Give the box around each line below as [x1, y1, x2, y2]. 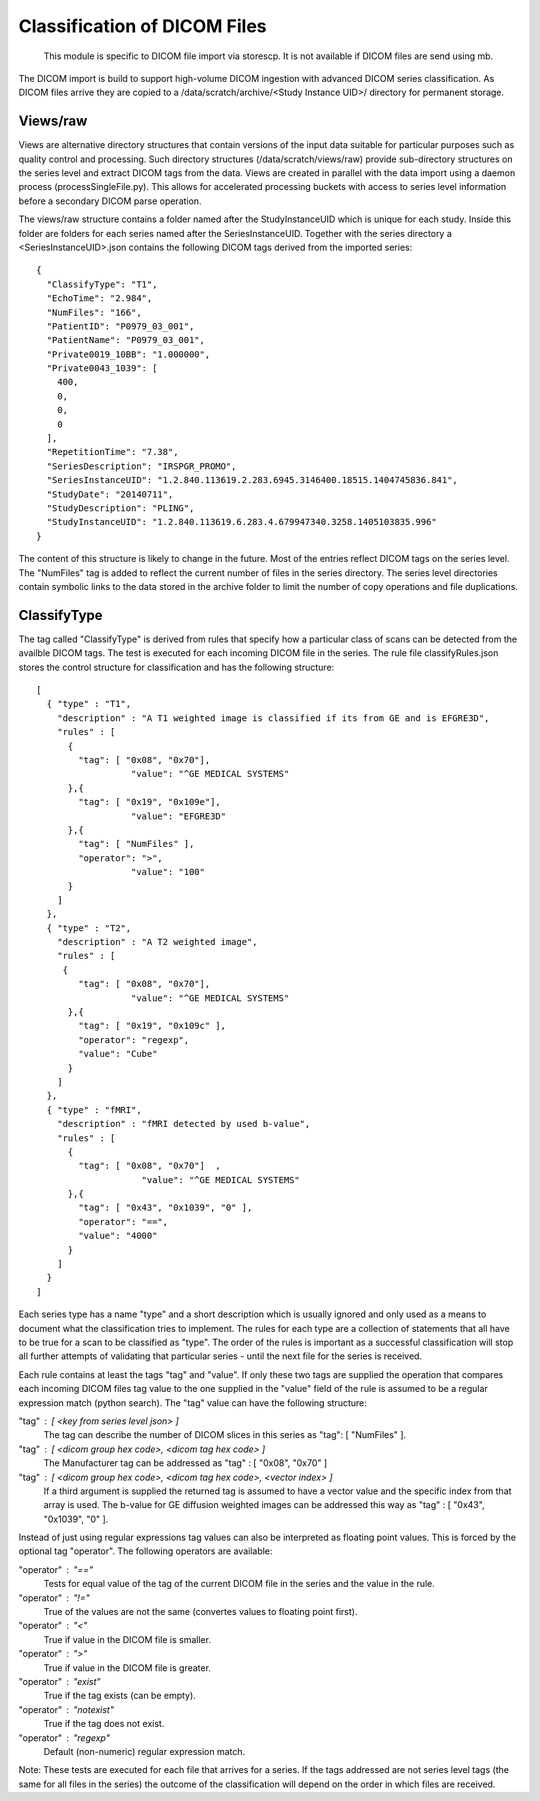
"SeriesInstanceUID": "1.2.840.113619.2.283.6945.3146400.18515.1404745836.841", [46, 475, 459, 486]
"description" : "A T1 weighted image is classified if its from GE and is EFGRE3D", [56, 712, 490, 724]
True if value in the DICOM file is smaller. [43, 1633, 212, 1645]
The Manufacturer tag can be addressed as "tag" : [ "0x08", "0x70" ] [43, 1457, 328, 1469]
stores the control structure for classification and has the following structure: [18, 661, 335, 673]
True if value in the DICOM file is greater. [43, 1661, 212, 1674]
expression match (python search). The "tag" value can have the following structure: [18, 1396, 367, 1409]
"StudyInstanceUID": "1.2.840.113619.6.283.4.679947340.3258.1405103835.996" [46, 516, 437, 528]
